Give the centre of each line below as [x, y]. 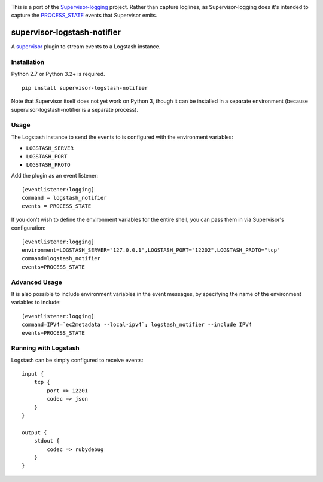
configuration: [28, 228]
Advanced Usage [36, 282]
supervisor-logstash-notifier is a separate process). [75, 109]
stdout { [47, 441]
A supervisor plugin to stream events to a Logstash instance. [86, 47]
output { [34, 432]
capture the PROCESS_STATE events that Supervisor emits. [84, 16]
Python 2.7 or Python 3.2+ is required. [58, 74]
